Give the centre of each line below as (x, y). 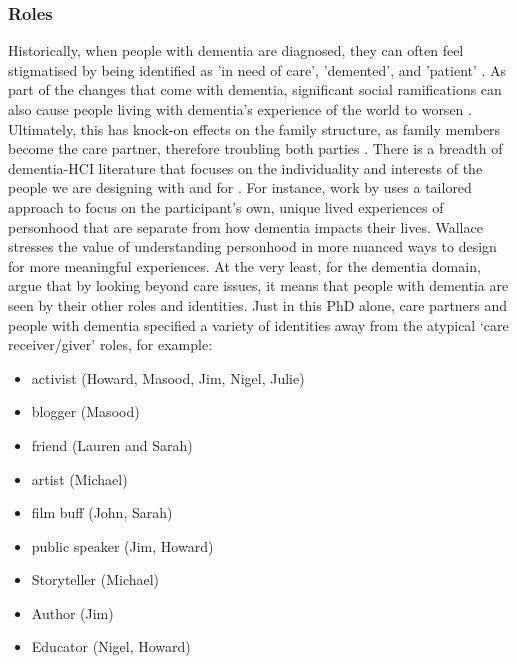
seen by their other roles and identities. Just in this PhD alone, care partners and (258, 304)
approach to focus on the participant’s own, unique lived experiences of (226, 206)
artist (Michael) (79, 478)
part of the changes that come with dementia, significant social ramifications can (255, 89)
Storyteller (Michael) (95, 579)
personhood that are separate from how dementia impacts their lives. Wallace (245, 226)
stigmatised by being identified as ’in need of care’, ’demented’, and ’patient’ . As (257, 69)
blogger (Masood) (85, 411)
